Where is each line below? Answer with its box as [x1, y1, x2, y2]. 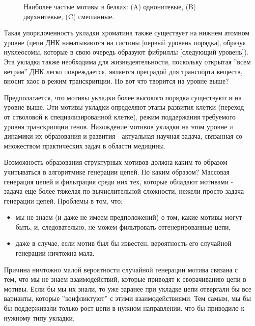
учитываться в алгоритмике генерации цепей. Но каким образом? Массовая [4, 166, 229, 177]
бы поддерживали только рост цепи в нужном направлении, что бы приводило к [4, 303, 245, 313]
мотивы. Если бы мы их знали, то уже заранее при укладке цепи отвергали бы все [4, 283, 252, 294]
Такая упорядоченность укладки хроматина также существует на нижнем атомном [4, 28, 250, 38]
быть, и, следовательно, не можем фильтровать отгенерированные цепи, [15, 221, 231, 232]
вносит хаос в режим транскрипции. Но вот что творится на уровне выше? [4, 76, 229, 86]
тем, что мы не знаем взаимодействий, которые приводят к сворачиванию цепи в [4, 274, 246, 284]
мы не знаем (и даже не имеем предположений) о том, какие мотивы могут [15, 212, 242, 222]
